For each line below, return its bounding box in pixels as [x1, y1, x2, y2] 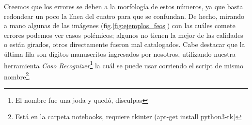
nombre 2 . [4, 70, 31, 81]
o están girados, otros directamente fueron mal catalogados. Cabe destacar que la [4, 39, 245, 49]
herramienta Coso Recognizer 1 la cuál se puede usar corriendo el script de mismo [4, 59, 243, 70]
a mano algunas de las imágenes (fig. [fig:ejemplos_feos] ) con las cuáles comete [4, 20, 236, 31]
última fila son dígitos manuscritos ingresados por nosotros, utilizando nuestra [4, 48, 236, 59]
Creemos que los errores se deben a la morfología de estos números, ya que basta [4, 1, 243, 11]
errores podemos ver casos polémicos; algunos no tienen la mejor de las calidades [4, 30, 243, 40]
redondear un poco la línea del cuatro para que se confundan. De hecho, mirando [4, 11, 244, 21]
